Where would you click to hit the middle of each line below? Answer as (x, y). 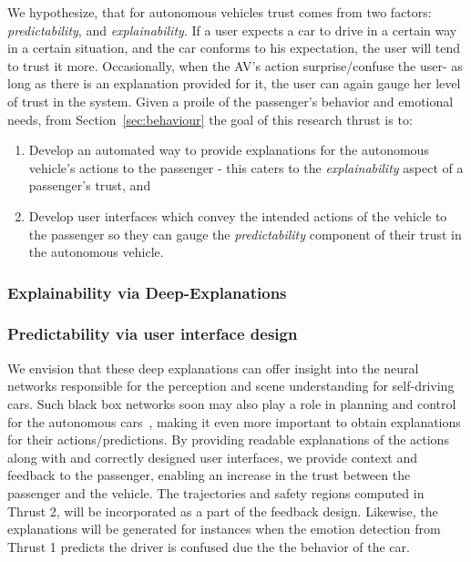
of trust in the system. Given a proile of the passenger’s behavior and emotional (230, 101)
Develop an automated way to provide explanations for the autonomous (229, 150)
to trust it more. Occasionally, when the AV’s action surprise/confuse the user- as (235, 65)
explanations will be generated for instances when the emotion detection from (224, 529)
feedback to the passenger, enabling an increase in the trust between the (209, 475)
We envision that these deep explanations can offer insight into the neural (213, 368)
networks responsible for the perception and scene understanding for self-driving (231, 386)
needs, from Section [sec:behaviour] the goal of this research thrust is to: (210, 119)
